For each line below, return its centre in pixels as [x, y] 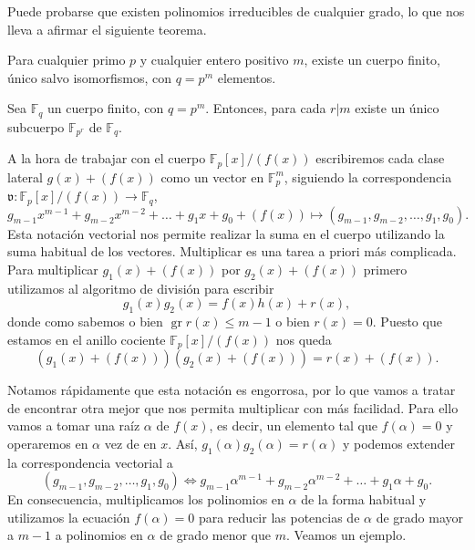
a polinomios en [99, 535]
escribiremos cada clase [380, 158]
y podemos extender [398, 443]
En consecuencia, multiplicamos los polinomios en [146, 499]
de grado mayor [420, 517]
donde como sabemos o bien [85, 322]
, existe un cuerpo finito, [372, 60]
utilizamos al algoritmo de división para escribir [141, 288]
